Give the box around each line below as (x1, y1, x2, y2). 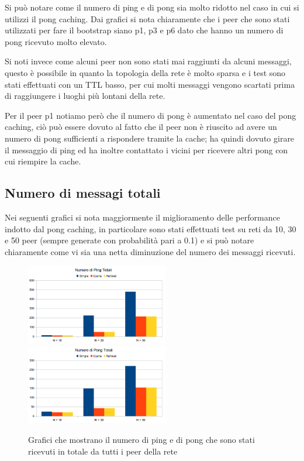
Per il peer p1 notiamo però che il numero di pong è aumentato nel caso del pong (5, 109, 296, 121)
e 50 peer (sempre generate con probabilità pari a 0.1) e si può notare (5, 234, 254, 246)
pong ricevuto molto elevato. (5, 35, 107, 47)
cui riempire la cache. (5, 155, 81, 167)
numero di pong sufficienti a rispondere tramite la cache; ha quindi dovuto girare (5, 132, 295, 144)
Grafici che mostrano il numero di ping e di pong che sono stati (28, 434, 255, 446)
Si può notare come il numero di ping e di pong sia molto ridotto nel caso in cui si (5, 1, 299, 13)
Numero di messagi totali (5, 184, 161, 202)
